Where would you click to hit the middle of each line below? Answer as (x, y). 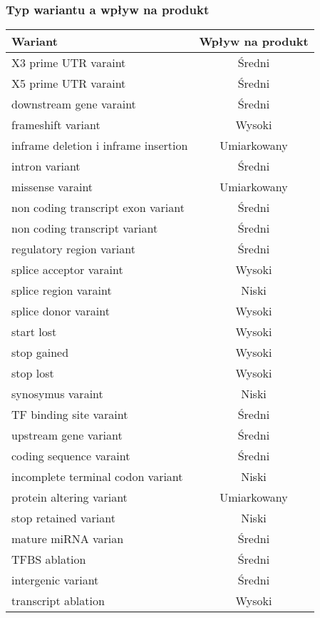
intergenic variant (55, 580)
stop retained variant (63, 518)
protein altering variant (69, 497)
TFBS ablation (49, 559)
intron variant (46, 166)
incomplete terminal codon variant (97, 477)
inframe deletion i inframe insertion (100, 146)
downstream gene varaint (74, 104)
